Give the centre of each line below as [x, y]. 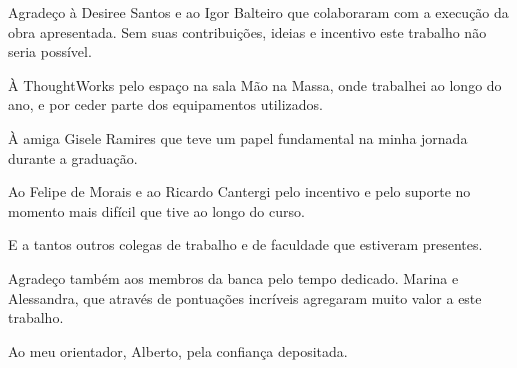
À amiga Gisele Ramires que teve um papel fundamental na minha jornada [238, 137]
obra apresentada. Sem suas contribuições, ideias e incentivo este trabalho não [247, 31]
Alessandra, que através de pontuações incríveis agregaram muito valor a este [245, 297]
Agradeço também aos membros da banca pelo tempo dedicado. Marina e [233, 277]
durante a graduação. [73, 157]
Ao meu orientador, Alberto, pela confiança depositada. [178, 350]
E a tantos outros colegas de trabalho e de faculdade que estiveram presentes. [245, 244]
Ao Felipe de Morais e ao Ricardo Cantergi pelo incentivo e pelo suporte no [239, 191]
